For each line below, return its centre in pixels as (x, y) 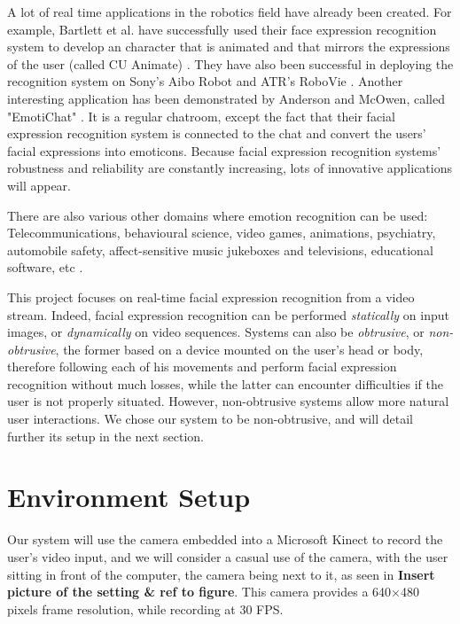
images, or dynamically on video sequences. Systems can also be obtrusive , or (216, 332)
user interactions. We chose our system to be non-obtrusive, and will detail (210, 419)
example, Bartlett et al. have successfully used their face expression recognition (222, 29)
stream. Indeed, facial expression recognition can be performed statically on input (228, 314)
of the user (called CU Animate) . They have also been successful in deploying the (230, 63)
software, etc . (45, 267)
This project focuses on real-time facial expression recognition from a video (211, 296)
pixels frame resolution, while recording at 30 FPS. (145, 608)
